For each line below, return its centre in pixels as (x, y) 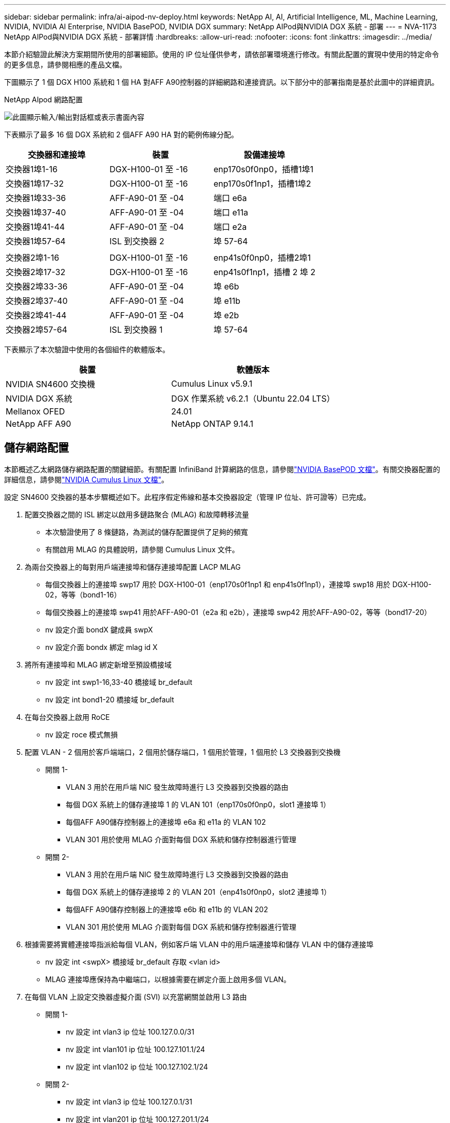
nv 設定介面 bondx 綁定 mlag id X (101, 647)
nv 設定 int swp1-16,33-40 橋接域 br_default (119, 682)
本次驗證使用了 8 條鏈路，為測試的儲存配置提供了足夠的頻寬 (147, 532)
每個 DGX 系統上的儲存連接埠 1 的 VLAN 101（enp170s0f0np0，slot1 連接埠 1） (198, 804)
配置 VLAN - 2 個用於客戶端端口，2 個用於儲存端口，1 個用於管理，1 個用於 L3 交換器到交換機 (183, 752)
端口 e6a (230, 198)
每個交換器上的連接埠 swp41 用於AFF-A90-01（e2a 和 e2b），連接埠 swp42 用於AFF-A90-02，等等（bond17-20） (238, 612)
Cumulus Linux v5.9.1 (212, 384)
